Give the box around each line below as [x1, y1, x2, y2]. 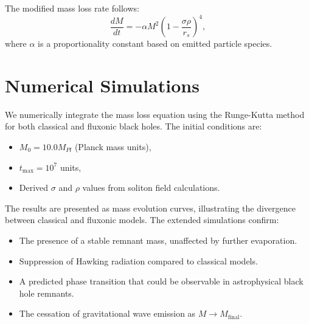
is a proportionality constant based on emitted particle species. [38, 37, 273, 50]
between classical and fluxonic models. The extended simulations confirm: [5, 213, 279, 226]
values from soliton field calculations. [82, 181, 220, 194]
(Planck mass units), [74, 140, 151, 153]
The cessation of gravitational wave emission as [19, 307, 196, 320]
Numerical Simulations [5, 72, 200, 97]
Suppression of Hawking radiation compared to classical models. [19, 254, 258, 267]
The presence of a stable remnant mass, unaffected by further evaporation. [19, 233, 297, 246]
